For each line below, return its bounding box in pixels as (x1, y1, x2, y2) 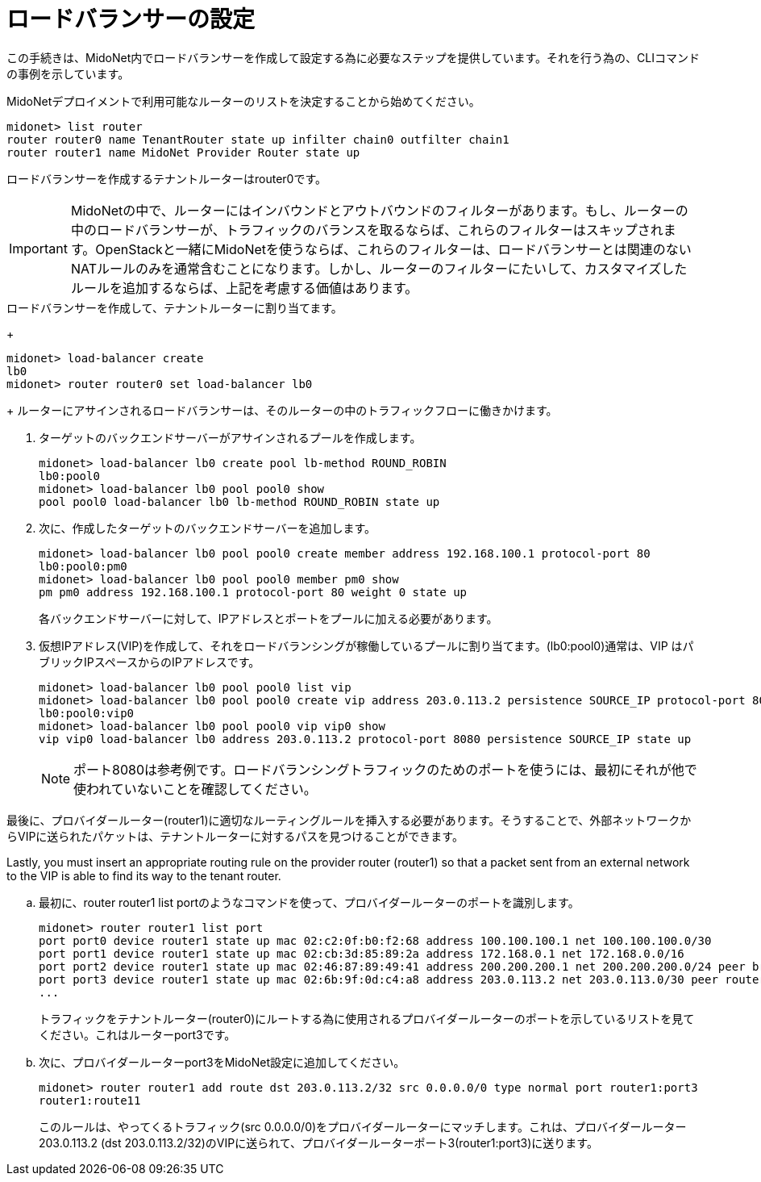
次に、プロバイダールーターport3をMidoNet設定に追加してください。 (39, 1055, 405, 1069)
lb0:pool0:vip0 (39, 706, 135, 720)
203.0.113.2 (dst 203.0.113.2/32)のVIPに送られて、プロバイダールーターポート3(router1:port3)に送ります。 (39, 1135, 598, 1150)
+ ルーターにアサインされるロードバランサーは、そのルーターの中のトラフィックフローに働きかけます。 (6, 403, 558, 417)
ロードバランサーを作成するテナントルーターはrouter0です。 (6, 171, 327, 186)
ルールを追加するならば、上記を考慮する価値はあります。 (70, 279, 418, 296)
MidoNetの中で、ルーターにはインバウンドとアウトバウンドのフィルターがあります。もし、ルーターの (70, 202, 688, 219)
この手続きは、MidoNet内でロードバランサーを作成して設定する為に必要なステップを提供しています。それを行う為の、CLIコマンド (6, 50, 700, 65)
